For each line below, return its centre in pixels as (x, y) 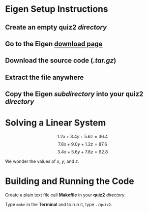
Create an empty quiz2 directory (56, 27)
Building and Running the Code (70, 181)
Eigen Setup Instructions (57, 9)
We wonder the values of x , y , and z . (42, 161)
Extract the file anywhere (44, 77)
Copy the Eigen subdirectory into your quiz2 (74, 94)
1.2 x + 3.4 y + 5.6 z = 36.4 (83, 137)
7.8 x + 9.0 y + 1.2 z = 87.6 (83, 144)
